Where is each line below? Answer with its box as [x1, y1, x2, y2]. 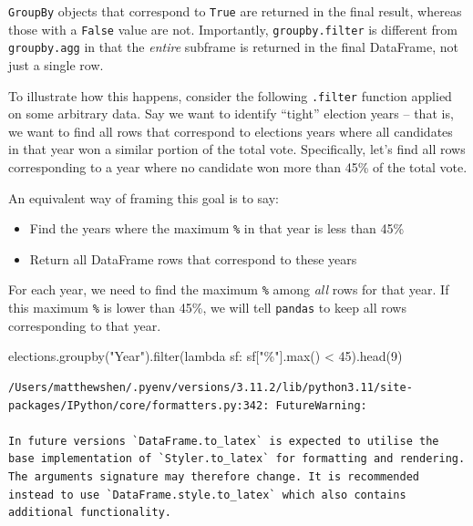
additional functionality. [8, 506, 171, 520]
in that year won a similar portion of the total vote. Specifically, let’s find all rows [8, 139, 466, 159]
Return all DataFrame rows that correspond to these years [29, 249, 357, 268]
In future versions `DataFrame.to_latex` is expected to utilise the [8, 434, 439, 448]
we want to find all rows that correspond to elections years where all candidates [8, 121, 453, 140]
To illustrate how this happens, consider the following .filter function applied [8, 86, 452, 105]
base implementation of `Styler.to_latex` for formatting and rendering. [8, 452, 466, 466]
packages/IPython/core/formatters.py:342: [8, 398, 270, 412]
